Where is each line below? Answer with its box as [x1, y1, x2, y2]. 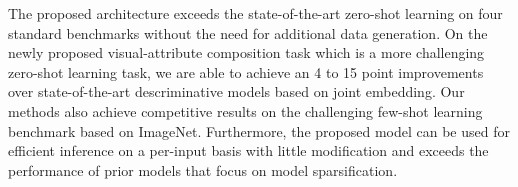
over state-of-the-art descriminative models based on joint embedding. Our [8, 81, 465, 102]
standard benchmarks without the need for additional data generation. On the [8, 22, 488, 43]
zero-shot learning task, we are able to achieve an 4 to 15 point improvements [8, 61, 484, 82]
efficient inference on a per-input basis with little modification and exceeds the [8, 140, 489, 161]
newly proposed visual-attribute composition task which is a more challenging [8, 42, 485, 63]
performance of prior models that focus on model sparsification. [8, 159, 398, 180]
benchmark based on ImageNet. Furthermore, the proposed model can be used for [8, 120, 510, 141]
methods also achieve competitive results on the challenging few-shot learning [8, 100, 483, 121]
